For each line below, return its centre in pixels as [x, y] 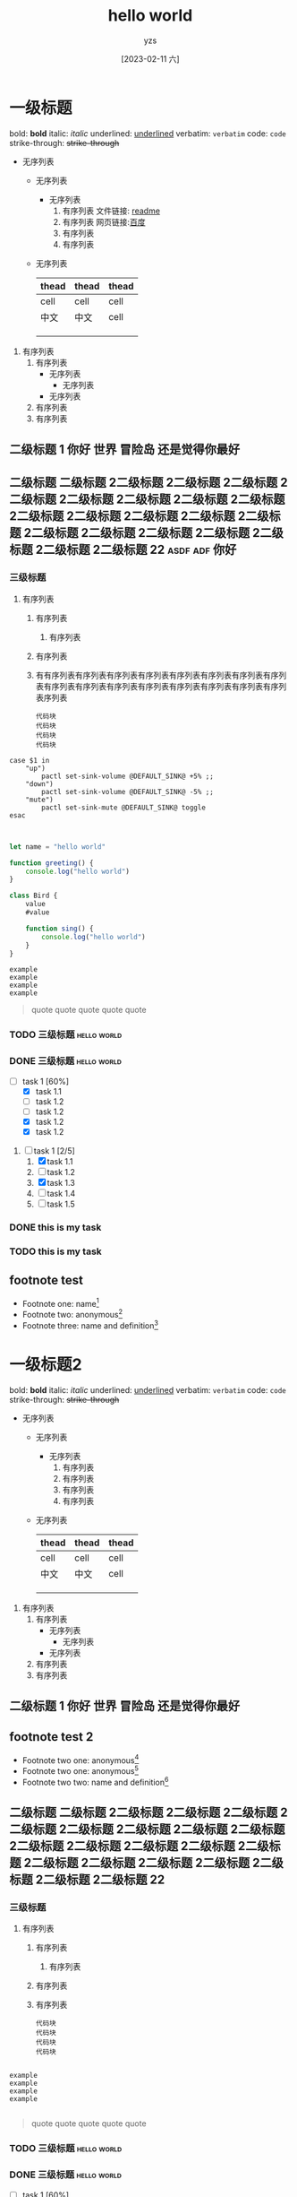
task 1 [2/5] [55, 1150]
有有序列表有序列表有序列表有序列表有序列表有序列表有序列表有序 [157, 675]
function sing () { [59, 929]
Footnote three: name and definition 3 [90, 1325]
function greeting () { [51, 863]
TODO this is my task [56, 1251]
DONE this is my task [55, 1227]
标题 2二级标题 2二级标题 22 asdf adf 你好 [123, 550]
